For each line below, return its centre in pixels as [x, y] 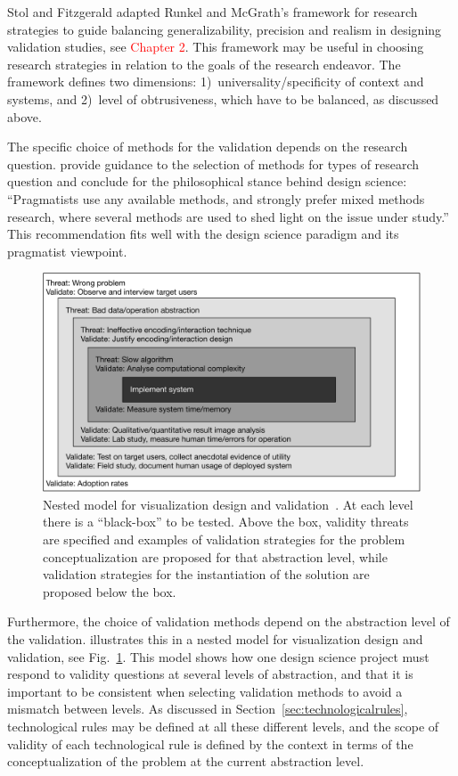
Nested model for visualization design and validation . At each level [228, 504]
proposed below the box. [110, 591]
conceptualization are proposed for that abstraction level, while [215, 556]
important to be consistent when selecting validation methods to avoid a [205, 691]
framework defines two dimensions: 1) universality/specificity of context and [216, 82]
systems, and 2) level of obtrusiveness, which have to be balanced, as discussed [223, 98]
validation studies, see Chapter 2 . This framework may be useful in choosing [216, 47]
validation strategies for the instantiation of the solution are [206, 574]
